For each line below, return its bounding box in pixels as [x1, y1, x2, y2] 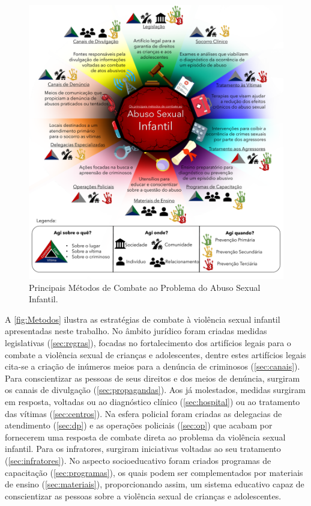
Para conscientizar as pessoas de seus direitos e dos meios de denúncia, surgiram [5, 371, 300, 384]
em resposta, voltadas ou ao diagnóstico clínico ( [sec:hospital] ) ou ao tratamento [5, 395, 300, 407]
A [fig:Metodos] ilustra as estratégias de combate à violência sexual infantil [5, 312, 280, 325]
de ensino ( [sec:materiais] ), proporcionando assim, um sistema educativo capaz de [5, 478, 304, 490]
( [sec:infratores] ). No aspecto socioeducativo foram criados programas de [5, 454, 271, 466]
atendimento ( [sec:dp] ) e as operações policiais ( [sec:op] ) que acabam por [5, 419, 273, 431]
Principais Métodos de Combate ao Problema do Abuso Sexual [29, 281, 261, 293]
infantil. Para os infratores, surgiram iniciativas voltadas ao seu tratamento [5, 442, 281, 455]
